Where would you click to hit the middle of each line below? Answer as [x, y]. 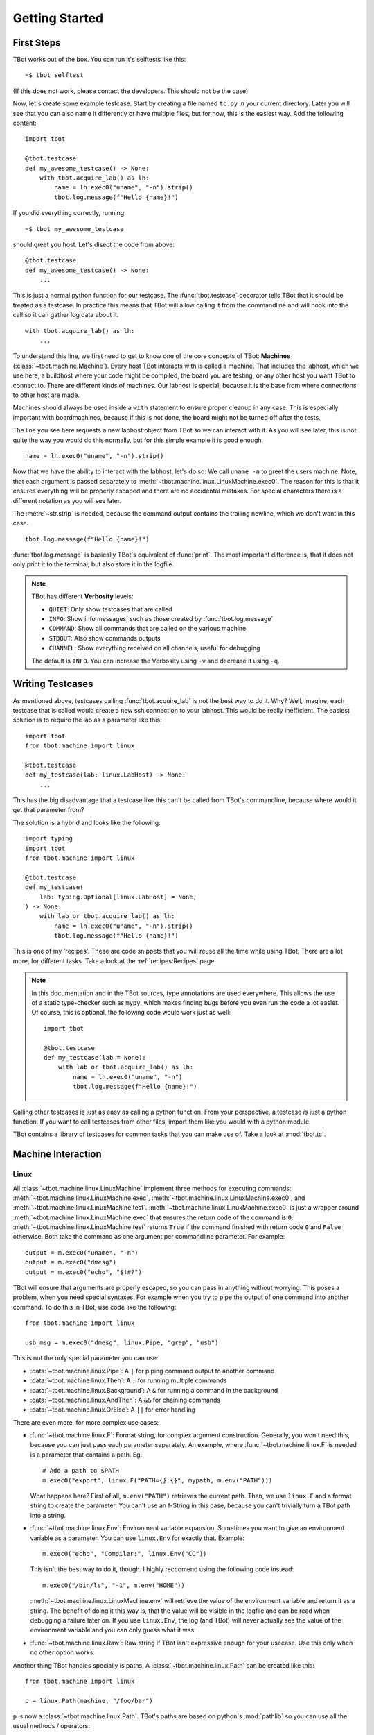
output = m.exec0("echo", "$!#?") [83, 1272]
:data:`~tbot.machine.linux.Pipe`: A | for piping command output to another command [152, 1371]
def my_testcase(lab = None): [95, 1057]
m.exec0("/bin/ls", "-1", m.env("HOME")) [114, 1585]
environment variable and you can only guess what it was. [113, 1630]
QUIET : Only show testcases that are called [110, 609]
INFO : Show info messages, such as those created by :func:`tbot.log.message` [161, 619]
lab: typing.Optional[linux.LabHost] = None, [118, 897]
